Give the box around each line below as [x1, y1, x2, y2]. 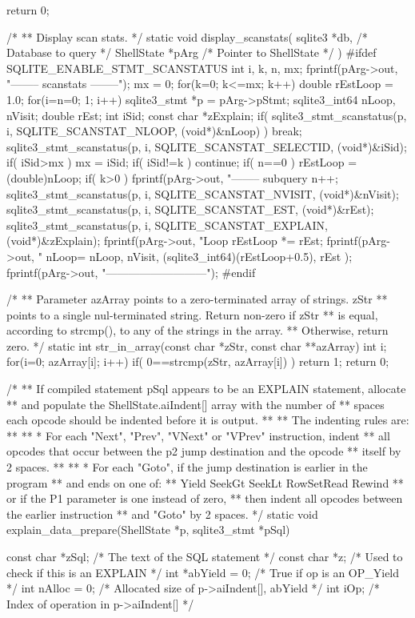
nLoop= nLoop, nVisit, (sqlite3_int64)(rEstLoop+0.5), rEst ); [46, 247, 353, 264]
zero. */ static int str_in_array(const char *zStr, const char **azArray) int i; [6, 337, 387, 354]
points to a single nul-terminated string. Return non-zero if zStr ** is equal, [6, 306, 378, 323]
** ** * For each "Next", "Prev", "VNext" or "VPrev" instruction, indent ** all [6, 427, 390, 443]
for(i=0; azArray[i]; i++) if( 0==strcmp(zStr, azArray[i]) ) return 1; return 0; [6, 353, 389, 370]
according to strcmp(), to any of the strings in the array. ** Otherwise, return [6, 322, 389, 339]
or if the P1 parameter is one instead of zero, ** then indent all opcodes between [6, 490, 403, 507]
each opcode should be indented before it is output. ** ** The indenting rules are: [6, 411, 409, 428]
